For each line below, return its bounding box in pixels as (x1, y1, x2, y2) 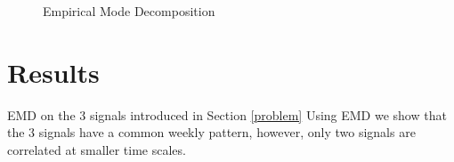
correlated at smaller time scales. (7, 140, 186, 158)
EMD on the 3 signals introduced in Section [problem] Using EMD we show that (7, 105, 447, 124)
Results (7, 53, 100, 90)
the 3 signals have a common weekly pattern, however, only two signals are (7, 123, 416, 142)
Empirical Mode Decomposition (43, 2, 215, 20)
